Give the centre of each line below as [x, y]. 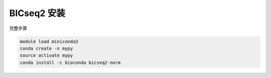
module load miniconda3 [49, 41]
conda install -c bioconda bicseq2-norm [70, 62]
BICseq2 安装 [37, 13]
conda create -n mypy [46, 48]
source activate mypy [46, 56]
